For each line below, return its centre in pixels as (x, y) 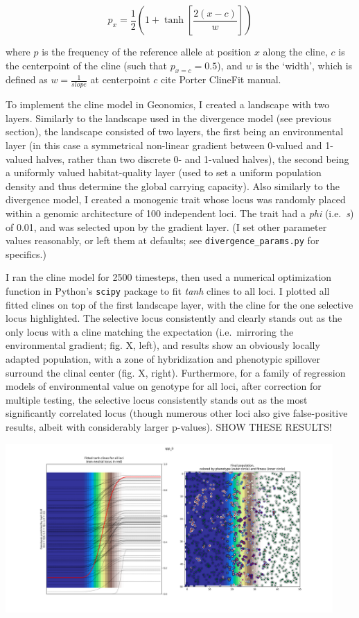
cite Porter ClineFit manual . (221, 79)
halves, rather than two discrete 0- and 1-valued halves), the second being (192, 158)
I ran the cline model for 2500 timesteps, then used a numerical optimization (169, 277)
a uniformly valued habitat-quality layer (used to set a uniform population (164, 172)
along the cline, (295, 51)
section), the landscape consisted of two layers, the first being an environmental (175, 131)
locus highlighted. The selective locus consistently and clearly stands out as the (174, 318)
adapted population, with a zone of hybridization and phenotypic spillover (163, 359)
